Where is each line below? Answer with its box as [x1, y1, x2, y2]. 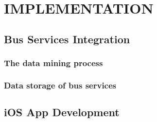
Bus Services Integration [4, 31, 130, 46]
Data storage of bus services [4, 79, 117, 91]
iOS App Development [4, 105, 120, 120]
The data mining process [4, 57, 103, 69]
